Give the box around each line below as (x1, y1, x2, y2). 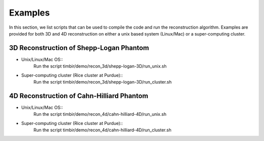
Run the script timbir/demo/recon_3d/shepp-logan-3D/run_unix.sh (33, 63, 167, 69)
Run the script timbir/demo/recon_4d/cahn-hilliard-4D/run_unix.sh (33, 111, 167, 117)
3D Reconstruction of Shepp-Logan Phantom (9, 44, 149, 52)
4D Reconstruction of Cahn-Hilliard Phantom (9, 91, 149, 100)
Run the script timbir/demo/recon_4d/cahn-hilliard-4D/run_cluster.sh (33, 127, 172, 133)
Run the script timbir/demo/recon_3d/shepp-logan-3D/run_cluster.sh (33, 79, 172, 85)
